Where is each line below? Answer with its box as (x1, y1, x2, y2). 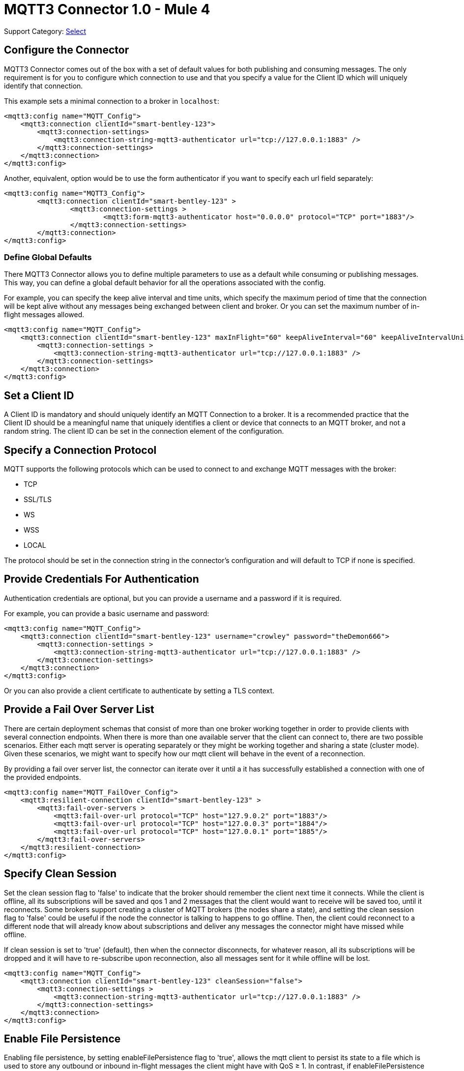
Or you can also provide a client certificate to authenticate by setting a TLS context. (4, 686, 275, 695)
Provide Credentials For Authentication (4, 573, 199, 586)
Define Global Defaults (4, 252, 92, 262)
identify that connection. (4, 81, 83, 90)
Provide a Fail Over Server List (4, 703, 154, 716)
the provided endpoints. (4, 773, 81, 781)
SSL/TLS (24, 495, 52, 504)
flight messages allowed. (4, 310, 85, 319)
